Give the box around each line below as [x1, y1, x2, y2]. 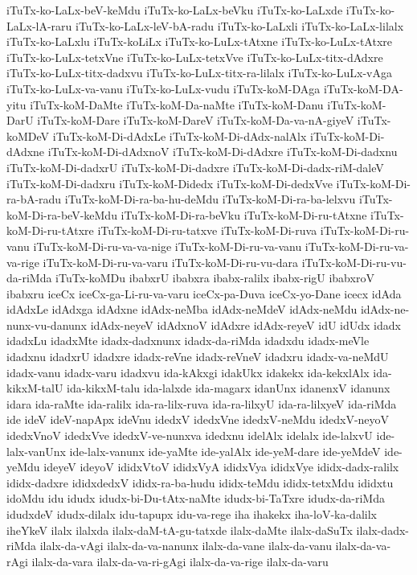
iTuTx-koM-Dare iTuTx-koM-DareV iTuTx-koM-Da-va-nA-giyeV [37, 112, 354, 129]
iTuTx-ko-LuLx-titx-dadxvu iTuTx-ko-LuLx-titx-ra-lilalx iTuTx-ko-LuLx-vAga [6, 64, 393, 81]
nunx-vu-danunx [6, 316, 87, 333]
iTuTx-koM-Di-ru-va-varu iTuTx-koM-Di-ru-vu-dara [43, 253, 299, 270]
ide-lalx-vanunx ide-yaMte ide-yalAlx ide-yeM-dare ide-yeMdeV [69, 442, 381, 459]
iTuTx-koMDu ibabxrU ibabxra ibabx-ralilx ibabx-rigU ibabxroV [55, 269, 374, 286]
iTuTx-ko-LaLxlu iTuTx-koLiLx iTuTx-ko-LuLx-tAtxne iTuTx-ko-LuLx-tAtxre [6, 33, 392, 50]
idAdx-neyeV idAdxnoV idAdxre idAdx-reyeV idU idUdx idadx [90, 316, 401, 333]
